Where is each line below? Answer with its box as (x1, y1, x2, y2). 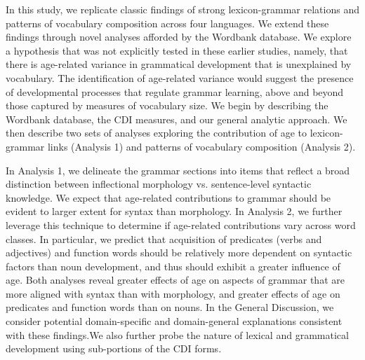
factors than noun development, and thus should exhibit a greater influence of (6, 258, 340, 273)
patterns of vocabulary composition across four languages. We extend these (6, 15, 329, 30)
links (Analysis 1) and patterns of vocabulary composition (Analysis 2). (47, 139, 356, 153)
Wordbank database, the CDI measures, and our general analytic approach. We (6, 111, 347, 126)
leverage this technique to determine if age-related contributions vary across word (6, 217, 356, 232)
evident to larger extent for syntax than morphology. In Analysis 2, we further (6, 204, 343, 219)
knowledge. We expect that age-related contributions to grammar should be (6, 190, 331, 205)
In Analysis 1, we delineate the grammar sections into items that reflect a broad (6, 162, 350, 177)
